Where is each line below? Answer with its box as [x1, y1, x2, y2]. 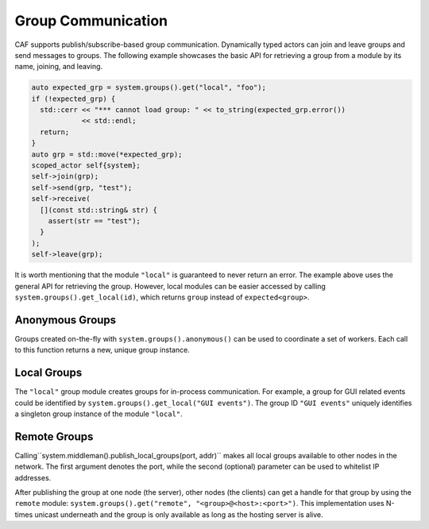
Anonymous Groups [14, 313, 117, 326]
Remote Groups [14, 430, 94, 443]
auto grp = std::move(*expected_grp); [31, 149, 183, 159]
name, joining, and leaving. [14, 62, 103, 71]
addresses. [14, 473, 52, 482]
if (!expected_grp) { [31, 94, 116, 103]
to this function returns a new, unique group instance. [14, 346, 190, 355]
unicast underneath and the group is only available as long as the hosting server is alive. [34, 509, 323, 519]
